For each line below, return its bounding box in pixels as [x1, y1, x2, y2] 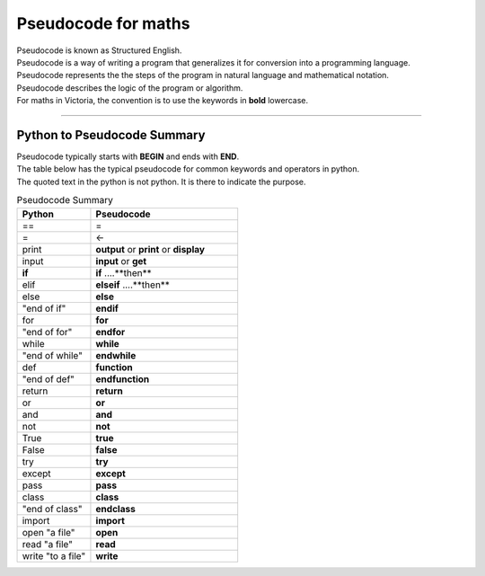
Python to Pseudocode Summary [16, 127, 206, 143]
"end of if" [22, 302, 66, 315]
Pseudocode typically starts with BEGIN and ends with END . [16, 151, 240, 162]
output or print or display [95, 243, 206, 255]
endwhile [95, 349, 137, 361]
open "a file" [22, 526, 75, 538]
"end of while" [22, 349, 83, 361]
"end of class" [22, 502, 83, 515]
